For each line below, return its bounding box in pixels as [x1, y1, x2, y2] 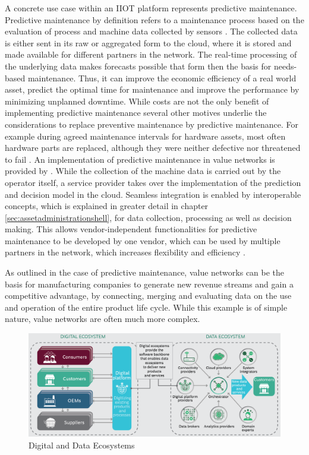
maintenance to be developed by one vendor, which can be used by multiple [5, 234, 280, 247]
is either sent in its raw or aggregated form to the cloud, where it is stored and [5, 36, 292, 49]
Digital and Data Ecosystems [29, 438, 135, 451]
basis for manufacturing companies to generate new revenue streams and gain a [5, 277, 294, 290]
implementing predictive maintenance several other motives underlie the [5, 106, 267, 119]
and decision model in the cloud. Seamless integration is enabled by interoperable [5, 188, 301, 200]
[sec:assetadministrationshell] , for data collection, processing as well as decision [5, 211, 292, 223]
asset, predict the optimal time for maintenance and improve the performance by [5, 83, 299, 96]
